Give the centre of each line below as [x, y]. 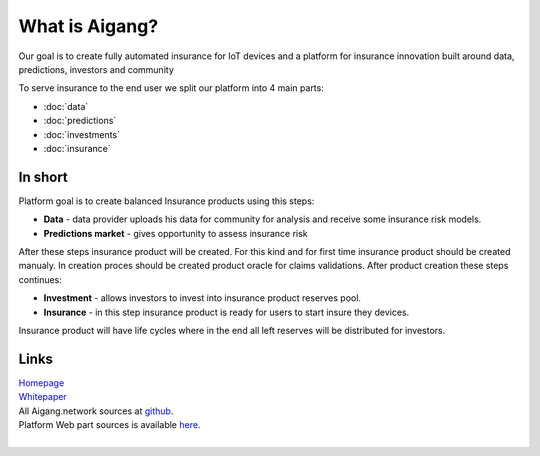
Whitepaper [42, 397]
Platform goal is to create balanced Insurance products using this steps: [166, 201]
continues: [40, 279]
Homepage [41, 382]
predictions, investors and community [96, 69]
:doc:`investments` [81, 134]
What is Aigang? [88, 26]
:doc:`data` [66, 106]
